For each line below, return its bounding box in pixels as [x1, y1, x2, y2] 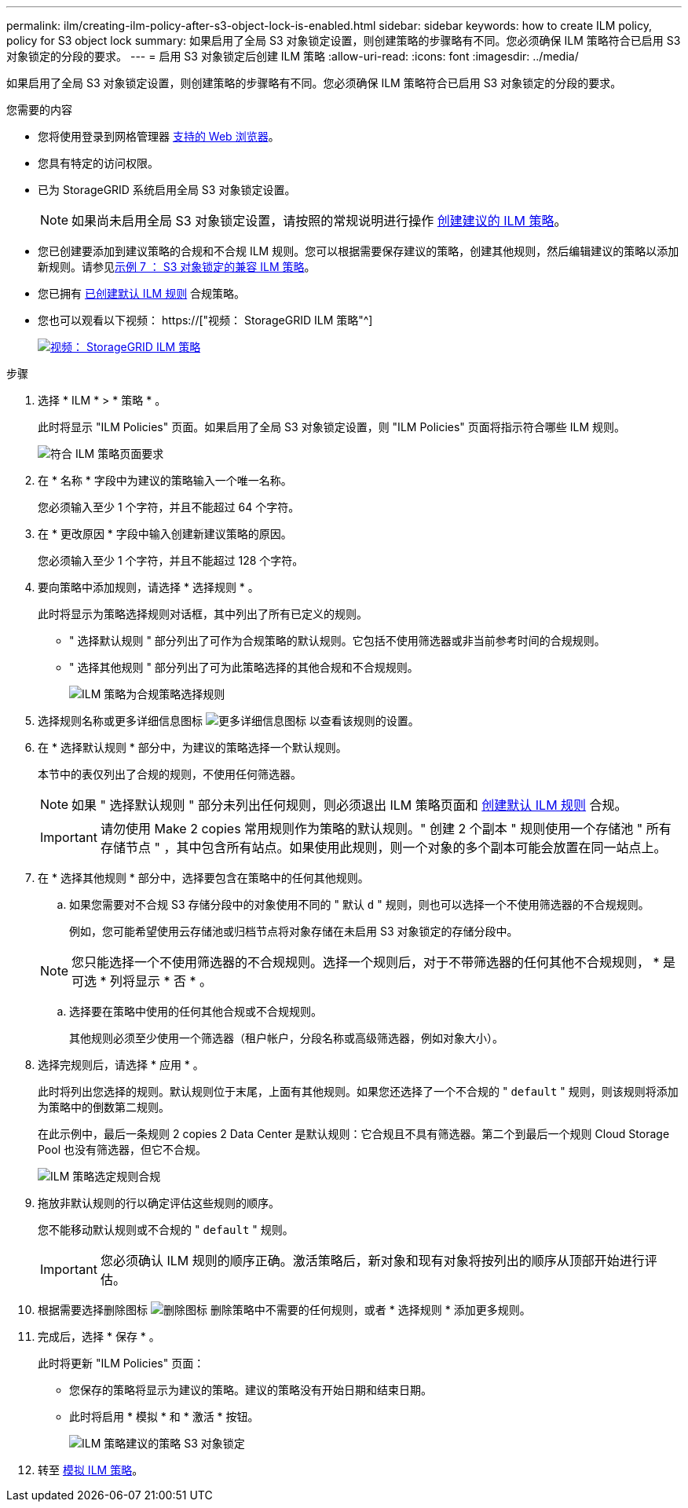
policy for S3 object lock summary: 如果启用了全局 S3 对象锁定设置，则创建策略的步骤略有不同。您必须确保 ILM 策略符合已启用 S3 [6, 34, 681, 47]
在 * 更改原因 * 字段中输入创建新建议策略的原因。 [38, 527, 292, 540]
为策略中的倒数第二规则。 [38, 1100, 170, 1114]
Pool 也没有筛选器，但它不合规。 [38, 1143, 207, 1156]
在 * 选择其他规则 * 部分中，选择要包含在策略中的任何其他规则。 [38, 871, 369, 884]
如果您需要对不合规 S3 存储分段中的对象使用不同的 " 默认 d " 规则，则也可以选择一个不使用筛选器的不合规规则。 [69, 898, 650, 911]
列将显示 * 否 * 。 [110, 973, 213, 989]
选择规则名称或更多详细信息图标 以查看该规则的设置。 [38, 714, 419, 727]
